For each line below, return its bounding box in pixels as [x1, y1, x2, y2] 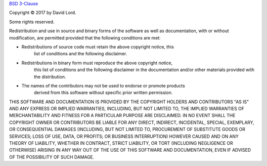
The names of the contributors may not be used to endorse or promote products [21, 83, 185, 88]
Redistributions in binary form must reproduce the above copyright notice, [21, 60, 173, 66]
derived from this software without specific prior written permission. [34, 89, 173, 96]
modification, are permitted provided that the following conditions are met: [9, 35, 161, 41]
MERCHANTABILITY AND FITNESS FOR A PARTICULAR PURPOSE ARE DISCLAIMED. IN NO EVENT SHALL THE [9, 113, 236, 119]
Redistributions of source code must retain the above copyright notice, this [21, 43, 174, 49]
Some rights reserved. [9, 19, 54, 25]
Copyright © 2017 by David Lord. [9, 10, 77, 16]
